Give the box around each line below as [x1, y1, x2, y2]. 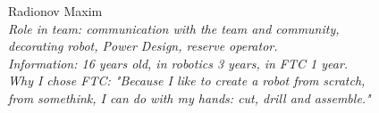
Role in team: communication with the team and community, [8, 19, 340, 37]
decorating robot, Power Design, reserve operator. [8, 36, 278, 55]
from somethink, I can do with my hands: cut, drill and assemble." [8, 88, 371, 107]
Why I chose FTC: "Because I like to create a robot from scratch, [8, 71, 366, 90]
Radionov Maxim [8, 2, 103, 20]
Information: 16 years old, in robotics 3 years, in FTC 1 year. [8, 53, 349, 72]
